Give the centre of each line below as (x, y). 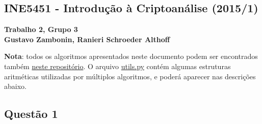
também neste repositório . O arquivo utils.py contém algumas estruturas (117, 66)
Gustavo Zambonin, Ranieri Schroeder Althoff (87, 39)
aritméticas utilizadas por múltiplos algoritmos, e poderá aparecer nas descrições (130, 76)
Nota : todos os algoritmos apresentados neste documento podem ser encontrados (131, 56)
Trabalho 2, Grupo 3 (41, 29)
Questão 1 (31, 114)
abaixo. (15, 86)
